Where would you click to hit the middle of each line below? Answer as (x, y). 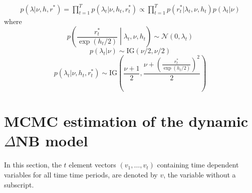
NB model (52, 141)
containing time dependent (198, 165)
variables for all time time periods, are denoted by (81, 174)
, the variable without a (200, 174)
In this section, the (33, 165)
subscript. (19, 184)
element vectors (92, 165)
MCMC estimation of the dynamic (126, 121)
